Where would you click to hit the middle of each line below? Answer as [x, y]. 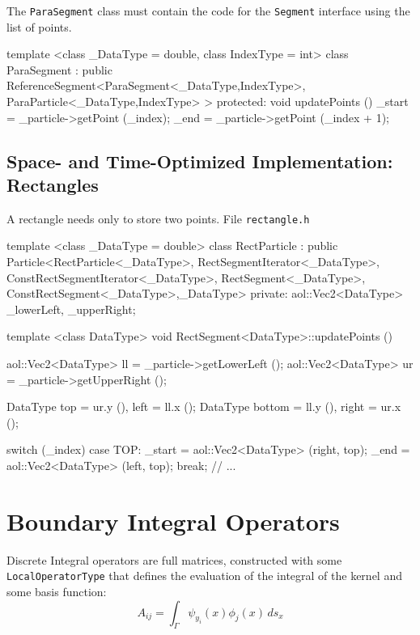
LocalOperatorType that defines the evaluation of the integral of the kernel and [204, 576]
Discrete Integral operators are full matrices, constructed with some [174, 559]
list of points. [39, 26]
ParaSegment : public [59, 69]
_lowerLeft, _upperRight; [71, 309]
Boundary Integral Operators [173, 521]
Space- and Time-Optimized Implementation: [200, 161]
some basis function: [57, 591]
